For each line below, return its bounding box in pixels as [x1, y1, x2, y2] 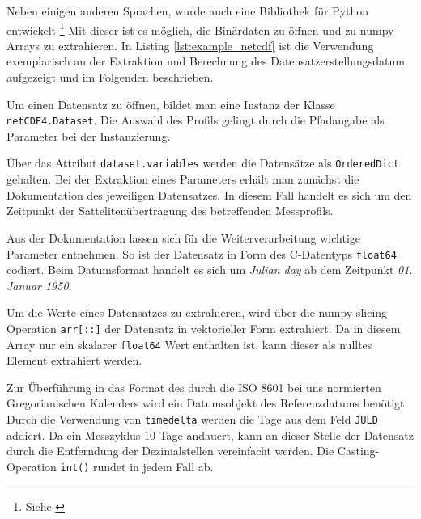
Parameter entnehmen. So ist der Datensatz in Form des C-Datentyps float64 [6, 245, 397, 262]
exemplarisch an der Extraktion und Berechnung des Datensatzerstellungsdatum [6, 53, 405, 70]
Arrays [6, 36, 40, 53]
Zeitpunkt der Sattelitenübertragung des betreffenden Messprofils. [6, 202, 334, 219]
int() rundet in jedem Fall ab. [60, 458, 214, 475]
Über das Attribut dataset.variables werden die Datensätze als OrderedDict [6, 154, 399, 171]
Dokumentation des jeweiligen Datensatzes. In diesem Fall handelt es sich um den [6, 186, 412, 203]
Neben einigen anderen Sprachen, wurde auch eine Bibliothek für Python [6, 2, 369, 19]
